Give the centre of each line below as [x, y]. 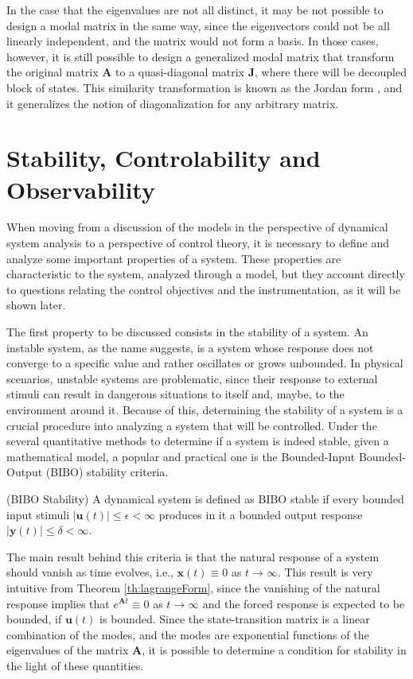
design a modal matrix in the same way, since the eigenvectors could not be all [198, 25]
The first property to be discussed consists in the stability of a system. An [187, 332]
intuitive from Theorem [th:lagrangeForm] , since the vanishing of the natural [193, 587]
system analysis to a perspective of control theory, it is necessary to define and [198, 243]
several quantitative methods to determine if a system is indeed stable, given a [198, 441]
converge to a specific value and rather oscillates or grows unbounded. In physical [205, 363]
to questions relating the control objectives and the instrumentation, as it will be [204, 289]
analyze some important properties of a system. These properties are [174, 258]
